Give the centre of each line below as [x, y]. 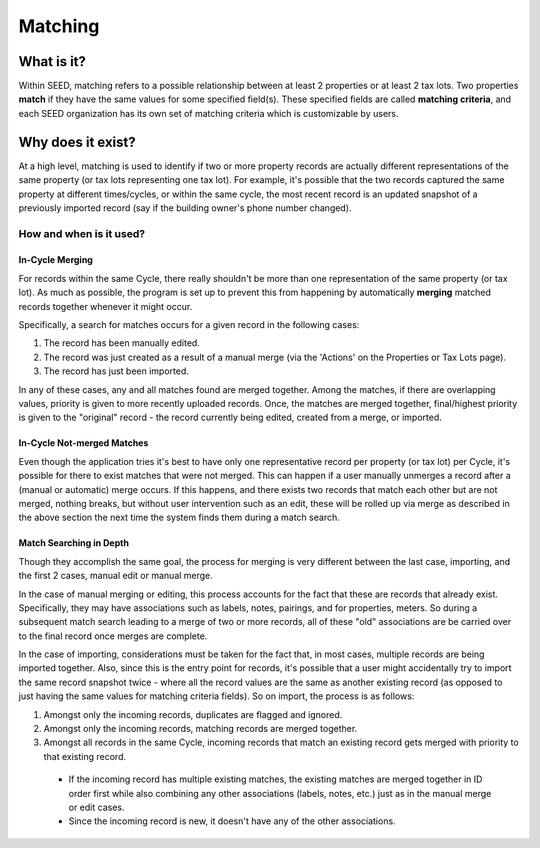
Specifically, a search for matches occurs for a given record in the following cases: [189, 325]
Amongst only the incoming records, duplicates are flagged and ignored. [193, 714]
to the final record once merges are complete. [113, 636]
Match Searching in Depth [74, 543]
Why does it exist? [77, 141]
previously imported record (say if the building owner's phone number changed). [185, 207]
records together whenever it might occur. [105, 306]
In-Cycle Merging [56, 260]
